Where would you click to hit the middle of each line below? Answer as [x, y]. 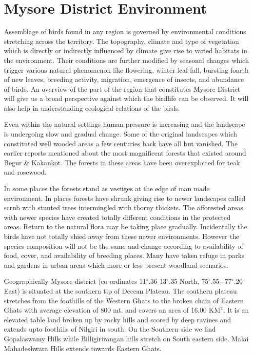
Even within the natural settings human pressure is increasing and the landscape [125, 124]
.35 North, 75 [189, 281]
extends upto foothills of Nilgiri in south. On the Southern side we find [110, 329]
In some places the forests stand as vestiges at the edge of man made [107, 188]
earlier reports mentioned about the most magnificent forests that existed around [125, 153]
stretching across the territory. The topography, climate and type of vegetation [122, 41]
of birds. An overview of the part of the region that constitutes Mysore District [122, 89]
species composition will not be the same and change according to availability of [124, 246]
